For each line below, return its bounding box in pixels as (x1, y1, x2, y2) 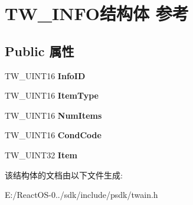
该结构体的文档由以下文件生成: (5, 168, 123, 181)
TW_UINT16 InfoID (5, 69, 86, 82)
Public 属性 (5, 41, 74, 60)
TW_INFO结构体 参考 (5, 1, 189, 25)
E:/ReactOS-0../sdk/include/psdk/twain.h (5, 188, 158, 201)
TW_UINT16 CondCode (5, 129, 102, 141)
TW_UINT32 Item (5, 148, 77, 161)
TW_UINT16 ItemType (5, 89, 99, 102)
